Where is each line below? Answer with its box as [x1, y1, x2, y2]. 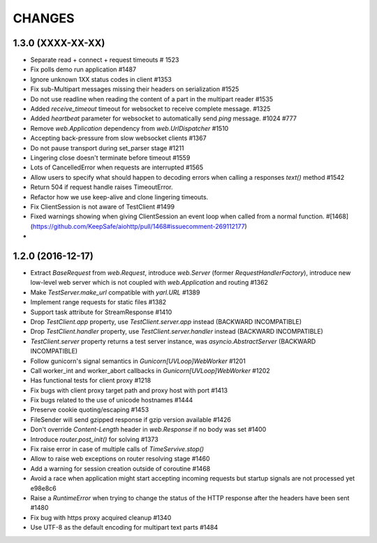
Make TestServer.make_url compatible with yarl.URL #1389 [30, 288, 200, 297]
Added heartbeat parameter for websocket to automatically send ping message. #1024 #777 [30, 114, 297, 122]
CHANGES [13, 10, 75, 26]
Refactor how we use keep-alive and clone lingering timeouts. [30, 192, 209, 201]
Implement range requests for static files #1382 [30, 298, 167, 306]
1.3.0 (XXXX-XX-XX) [13, 37, 105, 49]
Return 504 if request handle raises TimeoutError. [30, 183, 174, 192]
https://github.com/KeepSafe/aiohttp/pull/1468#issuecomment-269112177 [32, 222, 245, 230]
